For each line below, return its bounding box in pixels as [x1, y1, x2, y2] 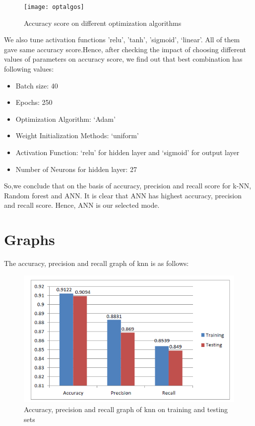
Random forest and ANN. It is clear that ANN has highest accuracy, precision [4, 190, 242, 200]
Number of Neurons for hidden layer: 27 [15, 164, 137, 174]
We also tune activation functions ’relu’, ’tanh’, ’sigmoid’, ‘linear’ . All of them [4, 34, 240, 45]
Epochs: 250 [15, 97, 53, 107]
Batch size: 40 [15, 80, 58, 90]
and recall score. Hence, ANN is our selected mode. [4, 200, 160, 210]
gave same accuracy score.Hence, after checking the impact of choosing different [4, 44, 246, 54]
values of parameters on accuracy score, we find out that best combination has [4, 54, 243, 64]
